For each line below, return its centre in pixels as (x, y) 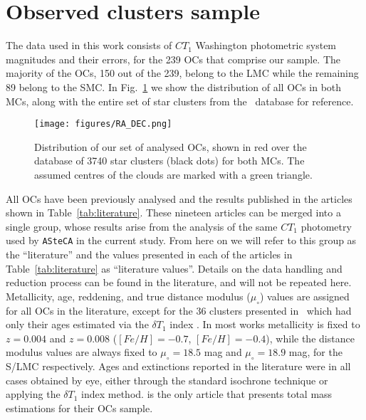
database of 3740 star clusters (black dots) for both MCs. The (169, 161)
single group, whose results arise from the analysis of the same (142, 226)
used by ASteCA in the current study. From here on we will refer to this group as (181, 240)
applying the (33, 394)
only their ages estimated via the (77, 324)
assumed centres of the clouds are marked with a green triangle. (173, 174)
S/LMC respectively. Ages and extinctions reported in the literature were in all (178, 366)
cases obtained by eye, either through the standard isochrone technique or (167, 380)
